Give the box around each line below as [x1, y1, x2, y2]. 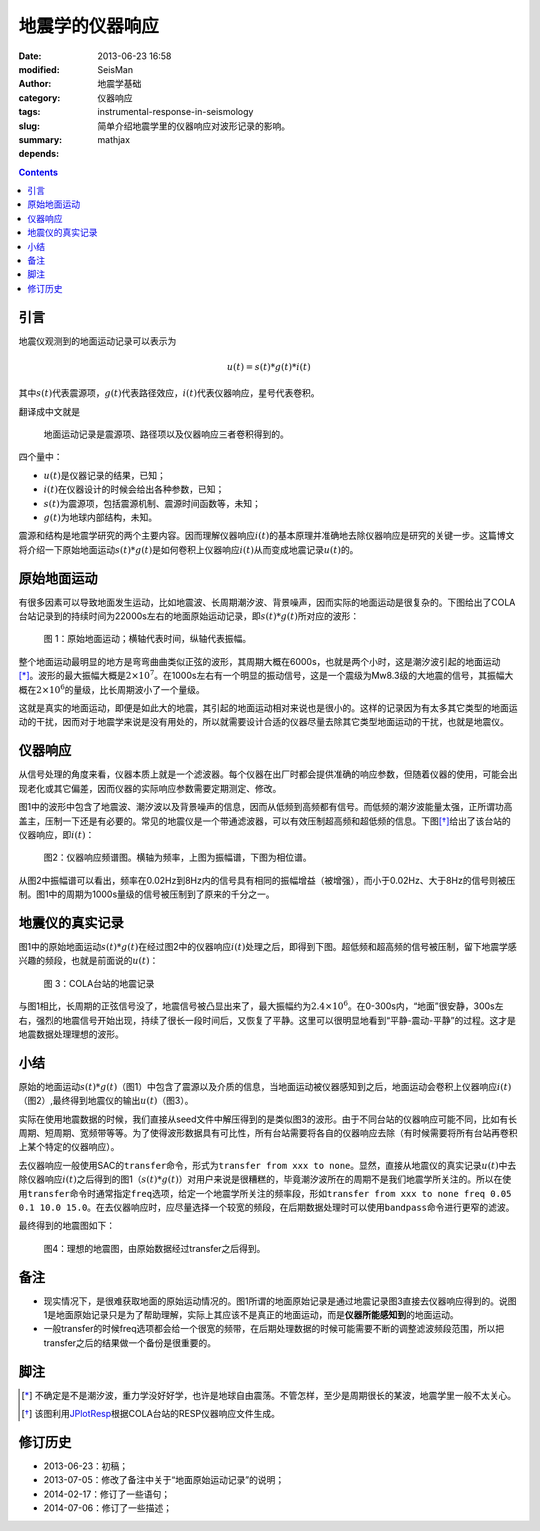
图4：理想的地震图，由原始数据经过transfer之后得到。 [43, 1242, 266, 1254]
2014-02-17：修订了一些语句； [43, 1488, 170, 1500]
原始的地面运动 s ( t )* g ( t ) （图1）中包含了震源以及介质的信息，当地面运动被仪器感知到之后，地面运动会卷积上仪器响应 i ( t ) [18, 1080, 512, 1092]
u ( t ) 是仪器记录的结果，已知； [43, 469, 167, 481]
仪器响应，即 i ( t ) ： [18, 828, 95, 840]
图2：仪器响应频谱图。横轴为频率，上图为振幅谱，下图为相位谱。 [43, 851, 312, 864]
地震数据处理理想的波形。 [18, 1028, 124, 1040]
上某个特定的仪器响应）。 [18, 1141, 120, 1153]
